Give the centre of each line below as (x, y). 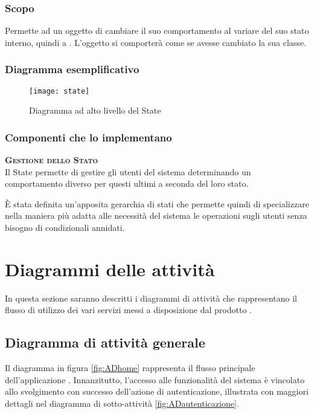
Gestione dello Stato (52, 160)
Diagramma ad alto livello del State (95, 110)
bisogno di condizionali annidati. (65, 228)
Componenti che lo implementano (88, 137)
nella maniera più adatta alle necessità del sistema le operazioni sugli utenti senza (156, 215)
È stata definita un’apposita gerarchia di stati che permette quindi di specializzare (157, 203)
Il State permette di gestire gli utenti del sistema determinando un (128, 171)
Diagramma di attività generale (105, 342)
